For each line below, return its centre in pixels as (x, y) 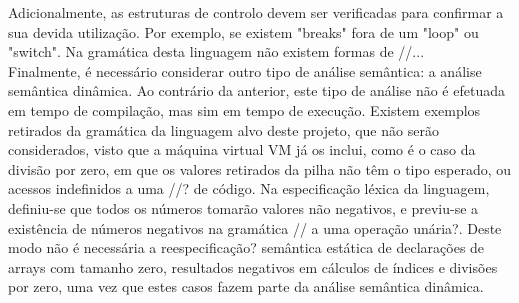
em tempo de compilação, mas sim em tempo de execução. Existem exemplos (244, 109)
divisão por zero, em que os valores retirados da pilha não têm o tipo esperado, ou (260, 168)
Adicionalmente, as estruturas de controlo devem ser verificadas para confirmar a (256, 12)
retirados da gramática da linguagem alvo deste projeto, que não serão (223, 129)
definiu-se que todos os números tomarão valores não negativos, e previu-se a (243, 207)
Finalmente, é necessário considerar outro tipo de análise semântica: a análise (245, 70)
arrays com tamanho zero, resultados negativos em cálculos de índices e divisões (253, 266)
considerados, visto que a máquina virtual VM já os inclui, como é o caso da (242, 149)
